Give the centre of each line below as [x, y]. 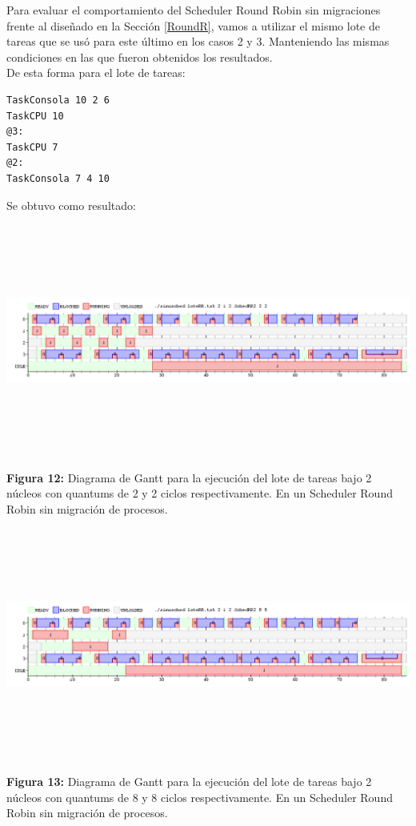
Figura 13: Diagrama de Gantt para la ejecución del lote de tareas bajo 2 [189, 782]
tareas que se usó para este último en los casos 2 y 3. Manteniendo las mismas [198, 41]
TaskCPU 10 [35, 116]
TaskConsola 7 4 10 [58, 178]
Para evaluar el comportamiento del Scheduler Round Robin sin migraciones [194, 10]
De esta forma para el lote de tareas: [96, 73]
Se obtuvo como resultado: [71, 205]
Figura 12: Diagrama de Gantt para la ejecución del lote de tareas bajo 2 [189, 477]
